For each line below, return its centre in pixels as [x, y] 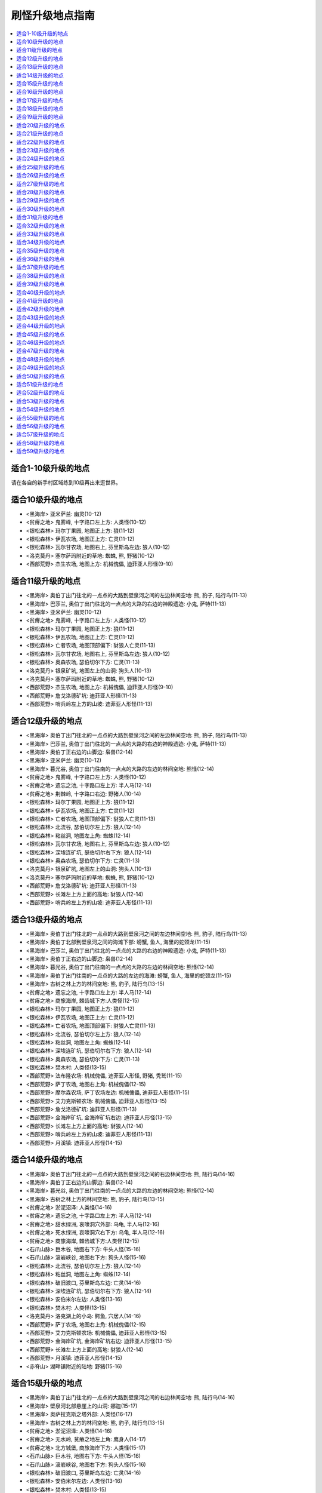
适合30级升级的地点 [41, 208]
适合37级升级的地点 [41, 267]
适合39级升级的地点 [41, 284]
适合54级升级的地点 [41, 410]
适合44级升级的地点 [41, 326]
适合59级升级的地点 [41, 451]
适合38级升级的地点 [41, 275]
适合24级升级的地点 [41, 159]
